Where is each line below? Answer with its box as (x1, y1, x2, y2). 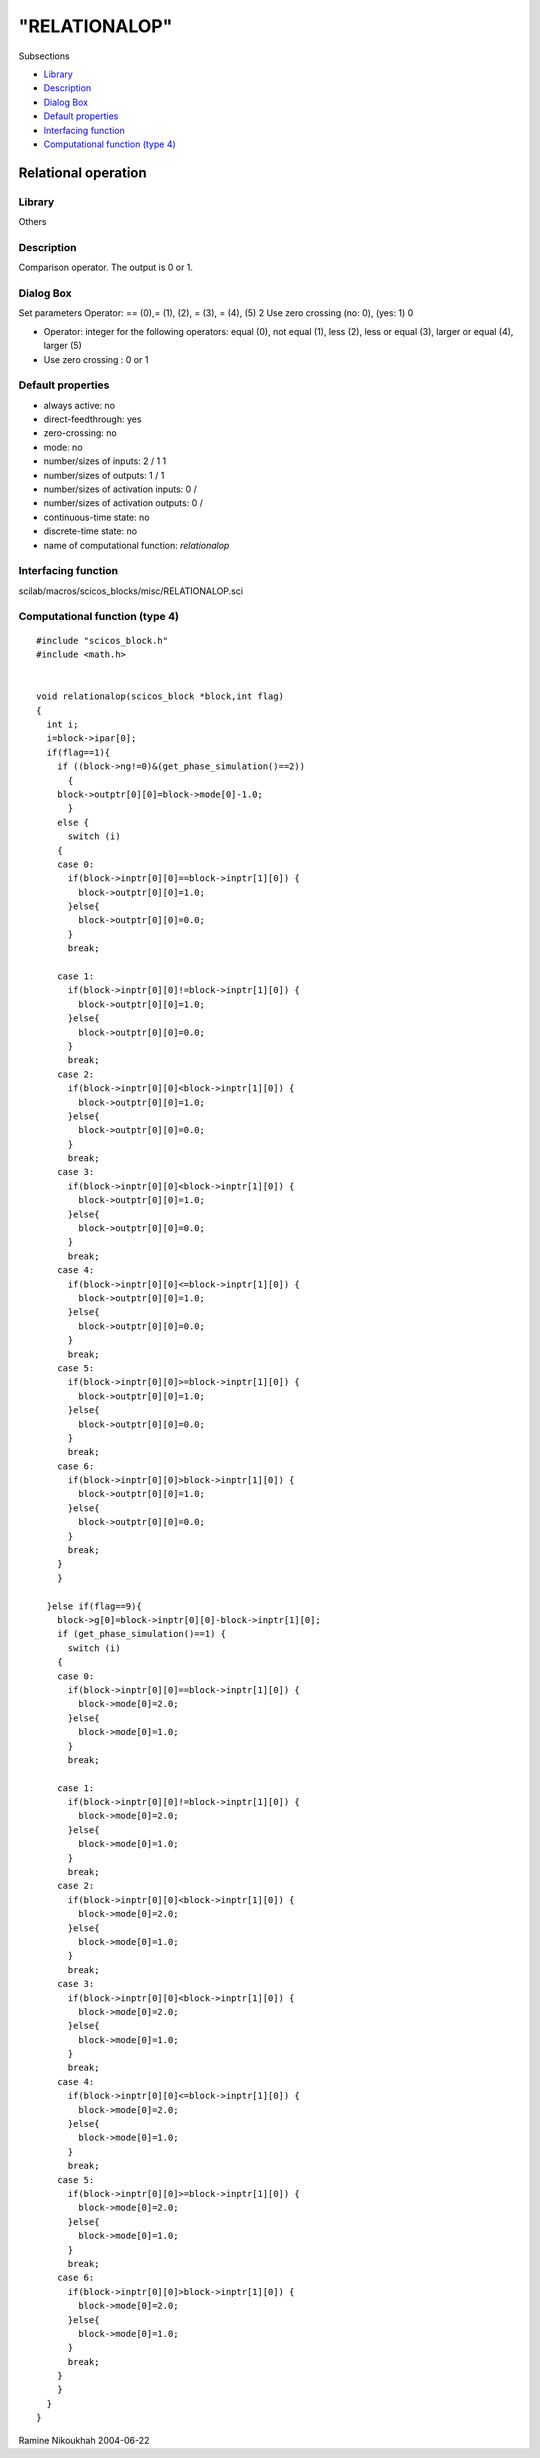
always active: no (43, 399, 115, 411)
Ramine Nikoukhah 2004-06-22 (18, 2434, 150, 2446)
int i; (46, 718, 79, 730)
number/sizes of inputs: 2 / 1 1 (43, 455, 167, 467)
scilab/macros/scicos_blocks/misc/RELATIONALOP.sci (18, 585, 244, 597)
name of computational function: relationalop (43, 539, 230, 551)
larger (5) (43, 340, 82, 352)
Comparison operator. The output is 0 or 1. (18, 261, 194, 274)
